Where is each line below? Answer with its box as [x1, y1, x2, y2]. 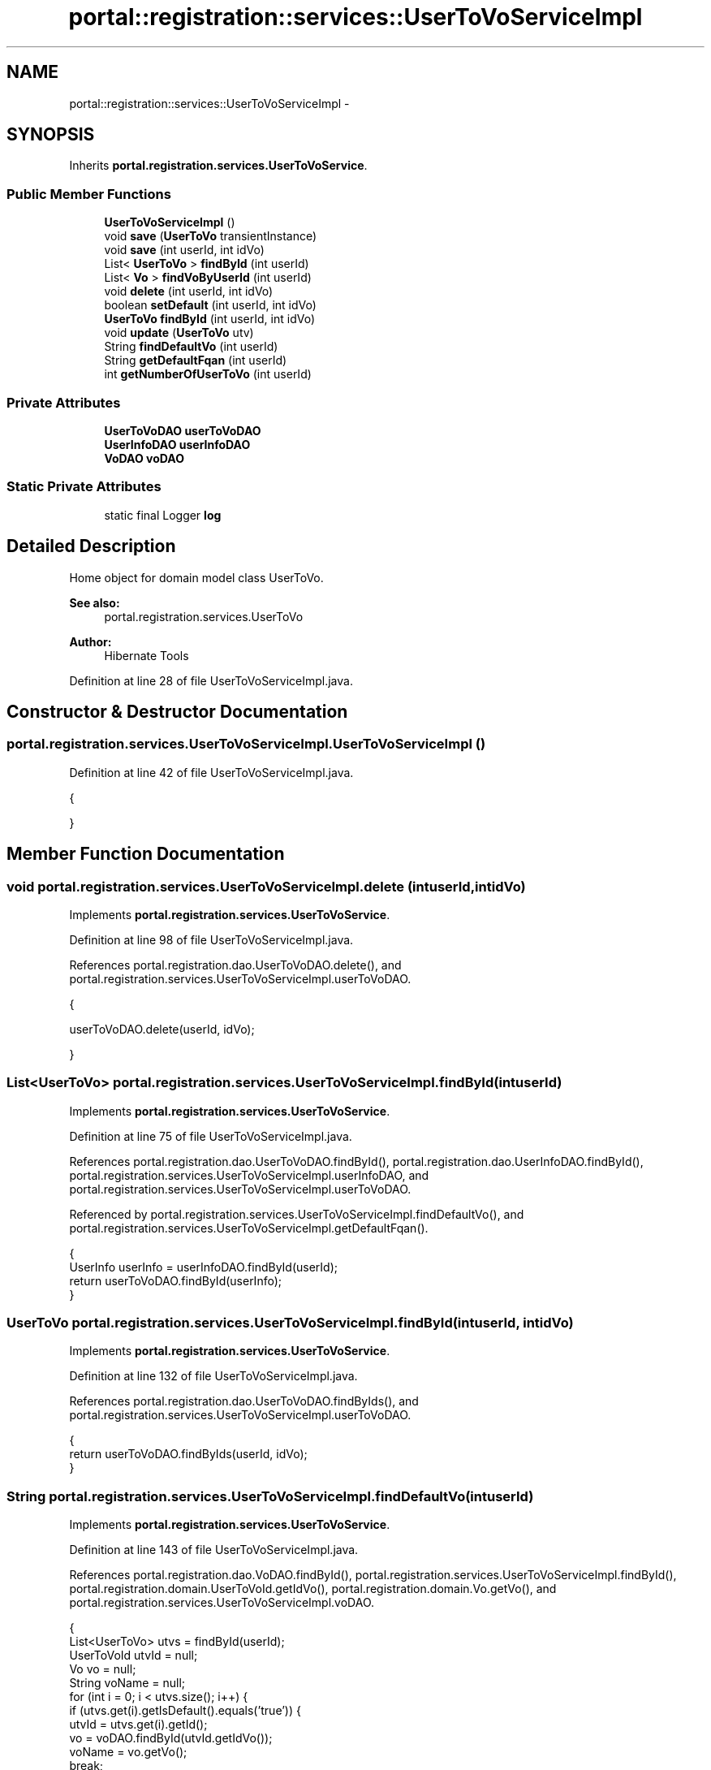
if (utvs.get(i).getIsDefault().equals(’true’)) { [69, 1703, 301, 1718]
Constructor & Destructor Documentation [6, 701, 348, 722]
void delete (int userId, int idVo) [104, 284, 274, 299]
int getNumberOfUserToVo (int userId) [104, 367, 312, 382]
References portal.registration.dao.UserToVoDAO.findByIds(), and [69, 1394, 419, 1409]
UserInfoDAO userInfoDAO [104, 437, 251, 451]
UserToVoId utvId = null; [69, 1648, 198, 1663]
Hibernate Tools [104, 648, 189, 663]
